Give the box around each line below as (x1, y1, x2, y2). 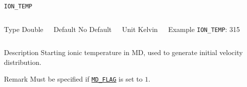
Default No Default (53, 24, 112, 34)
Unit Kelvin (122, 24, 158, 34)
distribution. (4, 57, 41, 67)
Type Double (4, 24, 43, 34)
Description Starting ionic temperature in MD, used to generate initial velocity (4, 47, 243, 58)
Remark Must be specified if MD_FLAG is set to (4, 73, 143, 84)
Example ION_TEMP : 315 (168, 24, 240, 34)
